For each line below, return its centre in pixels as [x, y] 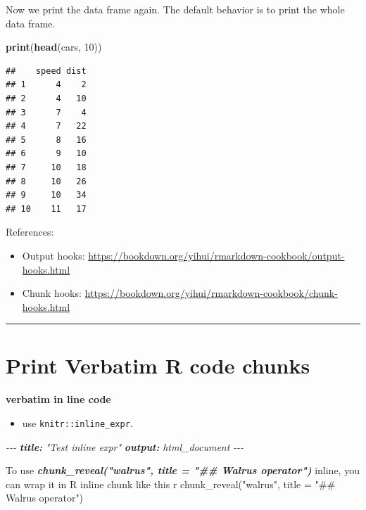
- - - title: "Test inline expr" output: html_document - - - [125, 446]
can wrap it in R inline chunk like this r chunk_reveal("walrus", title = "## [171, 484]
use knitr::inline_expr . [77, 423]
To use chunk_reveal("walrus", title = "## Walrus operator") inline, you [183, 470]
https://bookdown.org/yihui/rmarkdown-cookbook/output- [216, 255]
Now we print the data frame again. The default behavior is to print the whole [175, 9]
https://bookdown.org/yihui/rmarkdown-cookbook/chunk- [211, 293]
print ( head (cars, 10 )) [54, 47]
